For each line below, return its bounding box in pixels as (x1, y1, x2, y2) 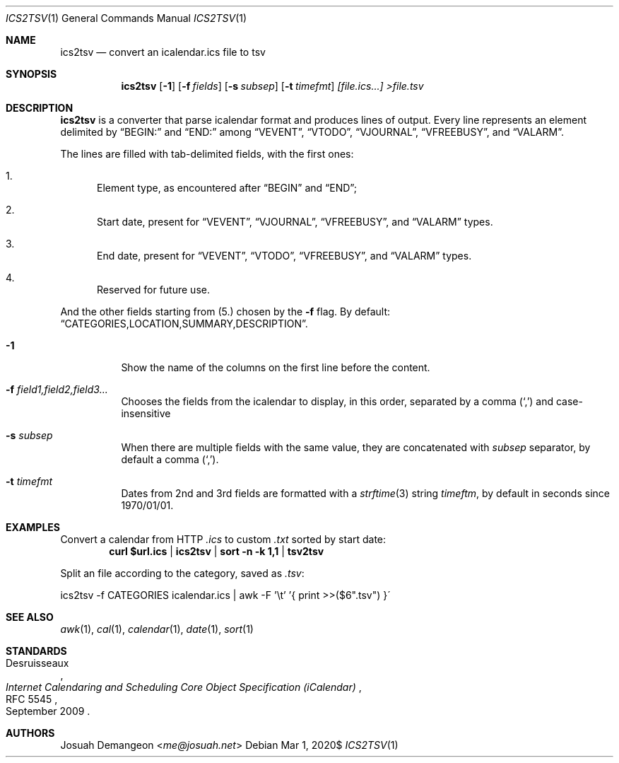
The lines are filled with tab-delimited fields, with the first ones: (60, 148, 354, 160)
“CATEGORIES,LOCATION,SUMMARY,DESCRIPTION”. (60, 318, 308, 330)
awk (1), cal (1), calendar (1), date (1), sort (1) (60, 623, 254, 635)
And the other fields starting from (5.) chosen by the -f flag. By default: (60, 305, 391, 318)
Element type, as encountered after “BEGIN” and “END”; (97, 182, 357, 194)
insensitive (121, 407, 171, 419)
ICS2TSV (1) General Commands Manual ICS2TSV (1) (6, 12, 247, 24)
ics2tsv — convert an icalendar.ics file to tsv (60, 46, 266, 58)
